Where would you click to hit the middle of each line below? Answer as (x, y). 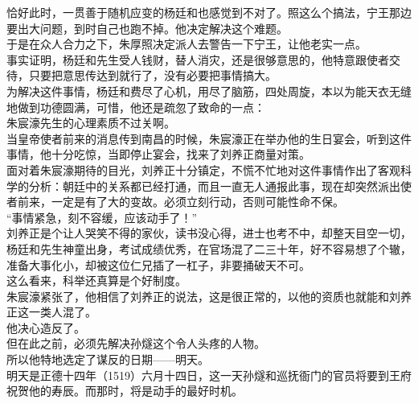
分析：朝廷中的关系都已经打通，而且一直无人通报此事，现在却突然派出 (214, 186)
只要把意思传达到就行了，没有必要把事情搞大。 (152, 75)
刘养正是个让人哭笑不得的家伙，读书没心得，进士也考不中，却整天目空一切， (209, 233)
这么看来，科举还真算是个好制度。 (96, 280)
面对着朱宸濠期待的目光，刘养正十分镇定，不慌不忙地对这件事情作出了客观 (203, 169)
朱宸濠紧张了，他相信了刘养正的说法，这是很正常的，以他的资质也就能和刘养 (209, 296)
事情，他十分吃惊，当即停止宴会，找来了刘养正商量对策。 (158, 154)
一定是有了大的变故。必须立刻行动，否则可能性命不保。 (197, 202)
